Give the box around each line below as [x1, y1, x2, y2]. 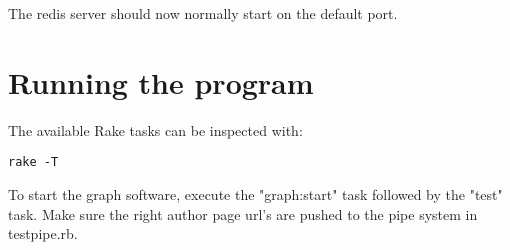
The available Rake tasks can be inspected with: [8, 119, 303, 140]
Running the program [8, 61, 314, 102]
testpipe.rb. [8, 223, 78, 244]
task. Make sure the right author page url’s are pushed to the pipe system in [8, 203, 478, 224]
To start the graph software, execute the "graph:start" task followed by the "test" [8, 183, 503, 204]
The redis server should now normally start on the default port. [8, 3, 398, 23]
